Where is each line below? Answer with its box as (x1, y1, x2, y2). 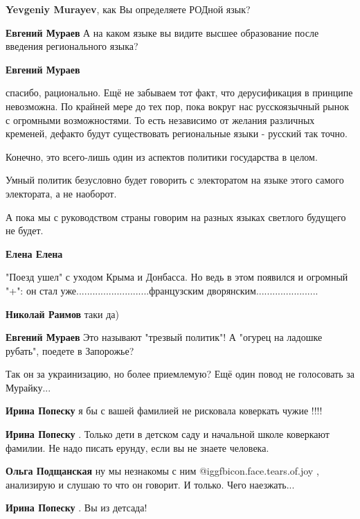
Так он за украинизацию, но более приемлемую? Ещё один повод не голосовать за (6, 367, 354, 381)
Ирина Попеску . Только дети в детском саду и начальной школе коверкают (6, 427, 330, 441)
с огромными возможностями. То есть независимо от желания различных (6, 112, 315, 127)
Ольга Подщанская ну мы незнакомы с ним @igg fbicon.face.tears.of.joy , (6, 464, 319, 478)
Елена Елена (6, 246, 63, 261)
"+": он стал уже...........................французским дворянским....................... (6, 283, 318, 297)
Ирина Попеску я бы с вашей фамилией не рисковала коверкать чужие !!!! (6, 403, 323, 418)
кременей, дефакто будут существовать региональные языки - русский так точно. (6, 126, 348, 141)
